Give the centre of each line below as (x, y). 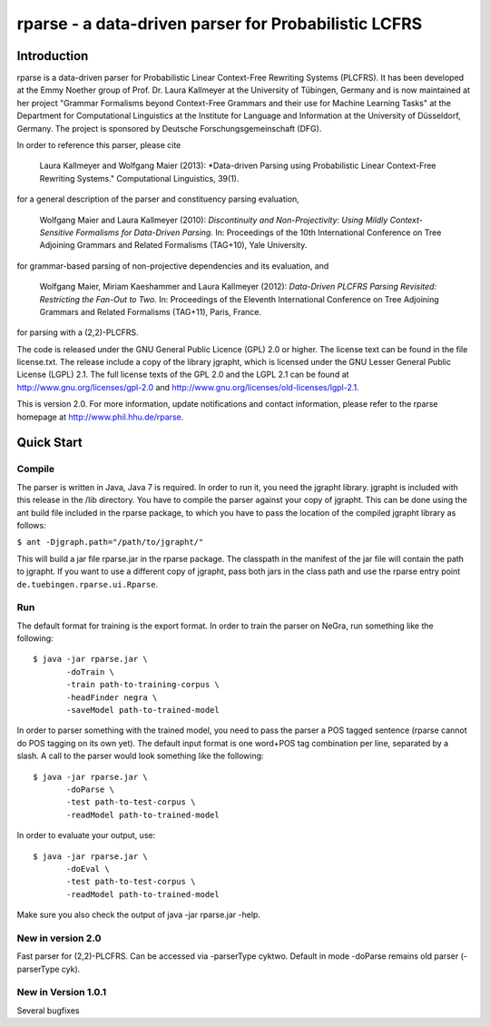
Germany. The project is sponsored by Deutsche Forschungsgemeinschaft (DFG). (169, 128)
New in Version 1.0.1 (62, 992)
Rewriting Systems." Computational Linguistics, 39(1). (139, 178)
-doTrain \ (91, 671)
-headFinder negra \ (112, 697)
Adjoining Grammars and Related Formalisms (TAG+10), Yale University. (173, 245)
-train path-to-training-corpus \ (143, 685)
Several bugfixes (48, 1010)
